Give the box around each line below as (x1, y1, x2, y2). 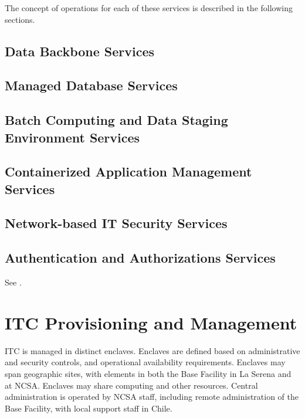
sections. (5, 13, 35, 25)
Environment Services (5, 128, 140, 146)
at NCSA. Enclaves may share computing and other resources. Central (5, 379, 258, 391)
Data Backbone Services (5, 42, 155, 60)
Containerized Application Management (5, 162, 252, 181)
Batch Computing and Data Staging (5, 111, 228, 129)
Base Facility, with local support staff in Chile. (5, 402, 172, 414)
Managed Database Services (5, 76, 178, 94)
